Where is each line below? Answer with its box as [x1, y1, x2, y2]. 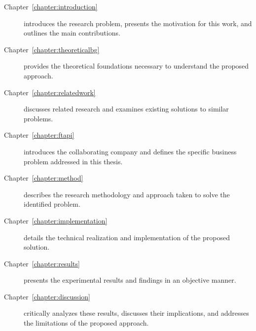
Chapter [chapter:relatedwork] [4, 87, 96, 97]
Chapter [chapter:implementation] [4, 215, 108, 225]
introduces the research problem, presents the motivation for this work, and [24, 18, 252, 28]
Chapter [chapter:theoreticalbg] [4, 44, 100, 54]
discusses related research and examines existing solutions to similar [24, 104, 229, 114]
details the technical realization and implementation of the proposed [24, 232, 230, 242]
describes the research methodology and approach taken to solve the [24, 189, 230, 199]
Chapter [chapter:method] [4, 173, 83, 183]
